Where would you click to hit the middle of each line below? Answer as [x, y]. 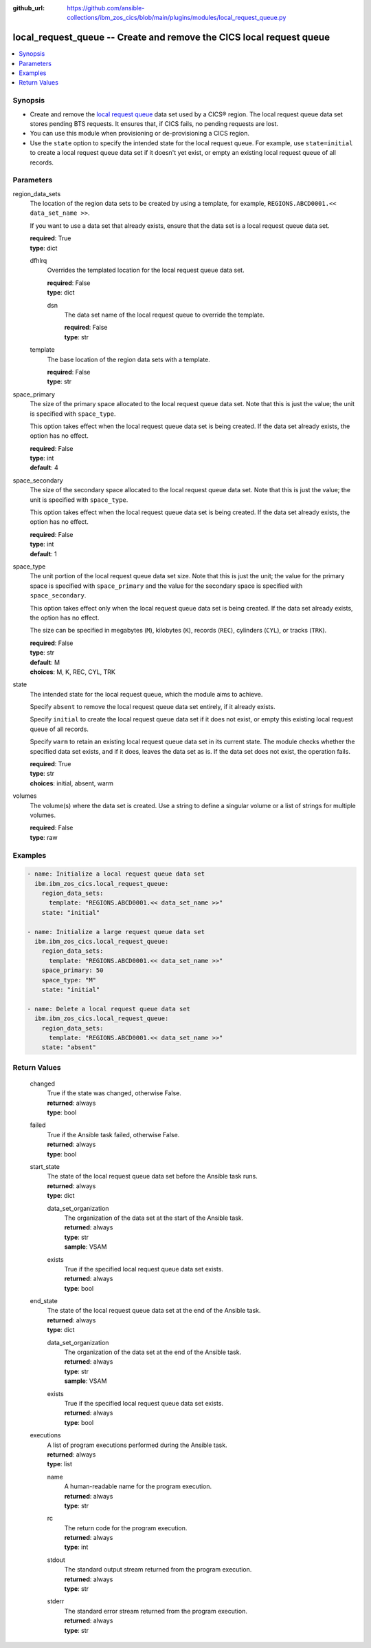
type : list [59, 1464]
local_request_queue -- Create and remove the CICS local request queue [171, 38]
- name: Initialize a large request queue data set [116, 932]
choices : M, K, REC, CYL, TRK [73, 672]
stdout [56, 1560]
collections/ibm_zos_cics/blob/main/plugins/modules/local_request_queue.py [177, 18]
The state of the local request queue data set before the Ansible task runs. [152, 1176]
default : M [45, 662]
